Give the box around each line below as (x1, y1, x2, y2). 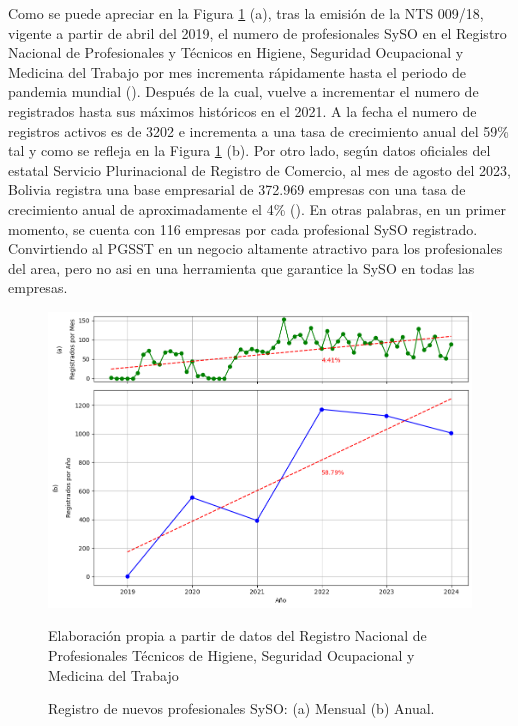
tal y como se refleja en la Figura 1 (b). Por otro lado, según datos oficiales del (8, 140, 491, 161)
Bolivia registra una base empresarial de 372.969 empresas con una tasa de (8, 179, 466, 200)
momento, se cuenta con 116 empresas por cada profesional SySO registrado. (8, 218, 478, 239)
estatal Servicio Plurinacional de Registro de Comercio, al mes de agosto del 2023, (8, 159, 511, 180)
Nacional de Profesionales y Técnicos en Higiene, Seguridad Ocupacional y (8, 42, 464, 63)
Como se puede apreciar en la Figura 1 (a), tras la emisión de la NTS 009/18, (8, 3, 484, 23)
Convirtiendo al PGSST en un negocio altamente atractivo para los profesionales (8, 238, 503, 259)
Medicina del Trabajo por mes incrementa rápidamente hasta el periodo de (8, 61, 467, 82)
